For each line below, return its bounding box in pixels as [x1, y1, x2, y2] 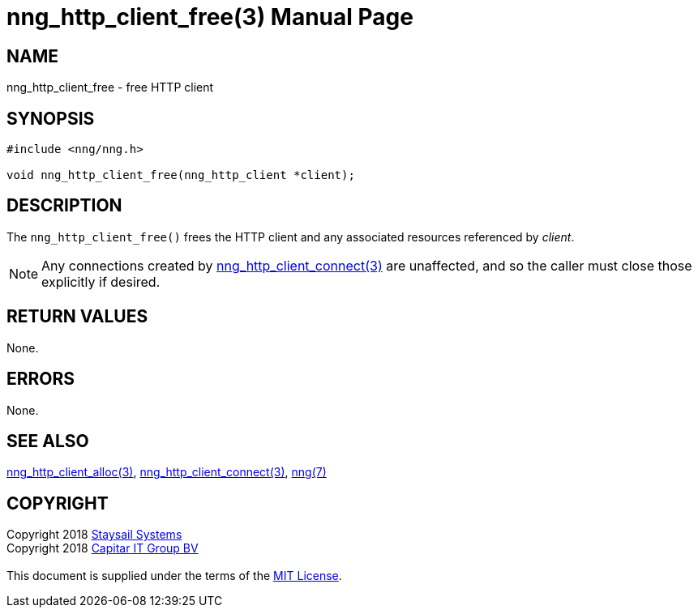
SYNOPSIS [6, 108, 95, 129]
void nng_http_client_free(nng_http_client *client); [6, 168, 355, 182]
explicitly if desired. [41, 273, 161, 290]
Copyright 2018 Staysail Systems [6, 527, 182, 542]
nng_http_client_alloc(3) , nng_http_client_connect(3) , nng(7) [6, 465, 327, 480]
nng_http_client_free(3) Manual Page [6, 3, 413, 31]
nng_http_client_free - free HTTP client [6, 80, 214, 95]
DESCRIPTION [6, 195, 122, 216]
